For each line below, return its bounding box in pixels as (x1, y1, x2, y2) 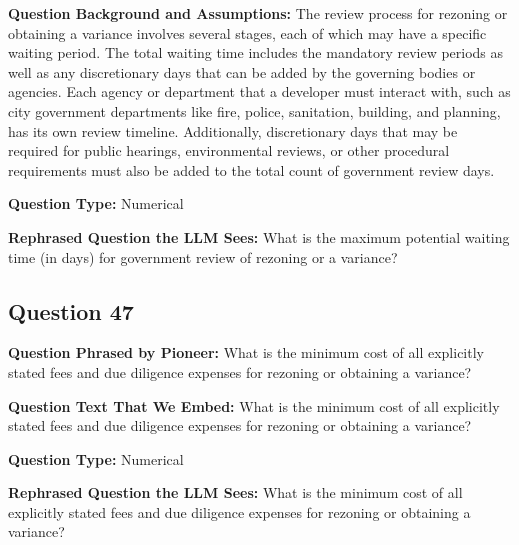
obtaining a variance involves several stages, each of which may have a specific (8, 22, 487, 43)
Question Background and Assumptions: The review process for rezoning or (8, 3, 508, 23)
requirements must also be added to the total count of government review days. (8, 159, 495, 180)
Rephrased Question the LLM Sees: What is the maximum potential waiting (8, 226, 510, 247)
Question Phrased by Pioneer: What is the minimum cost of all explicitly (8, 342, 484, 363)
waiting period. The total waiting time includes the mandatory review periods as (8, 42, 504, 63)
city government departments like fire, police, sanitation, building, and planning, (8, 100, 501, 121)
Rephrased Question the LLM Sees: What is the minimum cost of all (8, 482, 463, 503)
